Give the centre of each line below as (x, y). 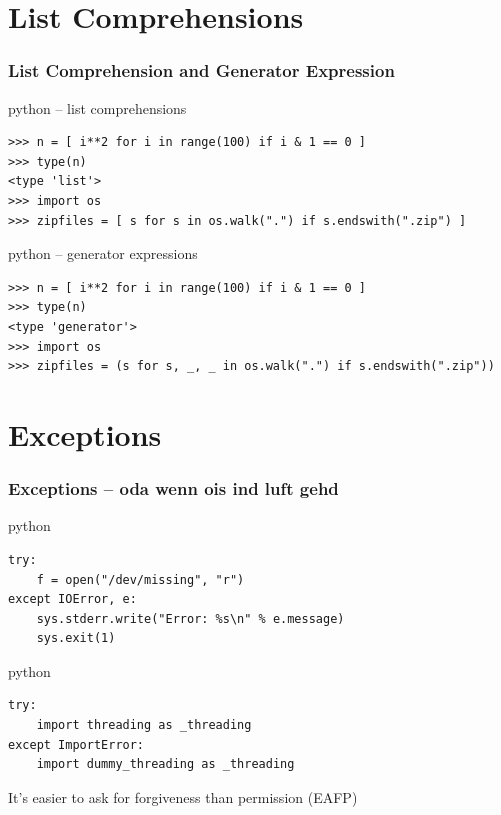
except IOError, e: (72, 599)
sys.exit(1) (76, 638)
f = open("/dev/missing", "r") (140, 579)
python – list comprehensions (97, 107)
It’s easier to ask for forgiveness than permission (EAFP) (183, 796)
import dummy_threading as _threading (165, 764)
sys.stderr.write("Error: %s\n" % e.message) (190, 618)
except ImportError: (76, 744)
